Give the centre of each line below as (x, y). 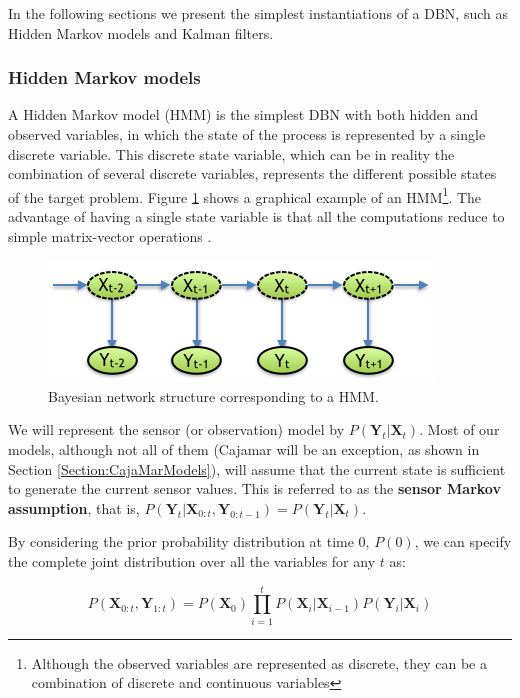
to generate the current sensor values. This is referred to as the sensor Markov (254, 488)
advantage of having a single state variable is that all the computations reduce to (256, 216)
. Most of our (459, 429)
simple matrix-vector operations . (110, 235)
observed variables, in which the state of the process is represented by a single (247, 134)
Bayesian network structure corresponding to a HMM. (213, 395)
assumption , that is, (74, 507)
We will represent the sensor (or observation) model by (176, 429)
